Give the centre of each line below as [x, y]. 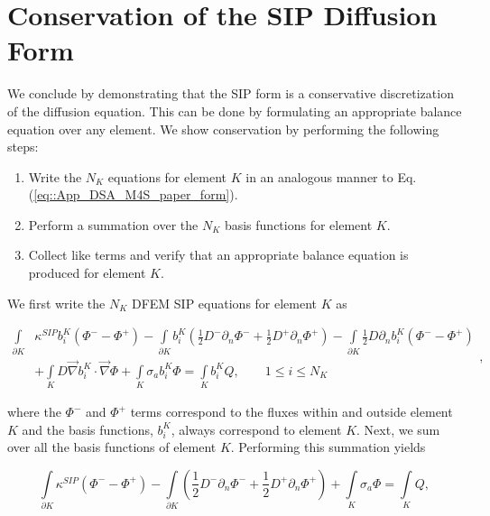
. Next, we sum [398, 429]
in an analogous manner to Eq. [331, 176]
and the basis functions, [88, 429]
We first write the [56, 303]
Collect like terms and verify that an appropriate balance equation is [218, 255]
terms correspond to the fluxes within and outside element [291, 412]
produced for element [87, 273]
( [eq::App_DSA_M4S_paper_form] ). [133, 194]
